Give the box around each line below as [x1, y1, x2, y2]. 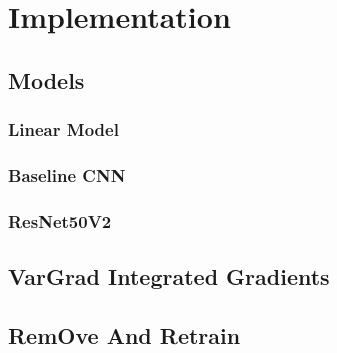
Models [8, 64, 85, 95]
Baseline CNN [8, 162, 126, 187]
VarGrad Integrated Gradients [8, 261, 330, 292]
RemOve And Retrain [8, 319, 241, 350]
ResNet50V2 [8, 208, 112, 233]
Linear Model [8, 117, 119, 142]
